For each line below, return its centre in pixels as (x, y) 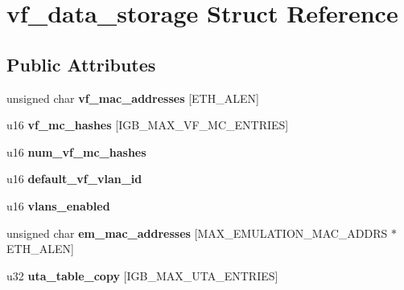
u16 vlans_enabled (58, 205)
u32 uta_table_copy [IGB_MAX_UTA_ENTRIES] (142, 275)
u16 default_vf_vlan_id (74, 179)
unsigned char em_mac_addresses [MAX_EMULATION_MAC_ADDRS (197, 233)
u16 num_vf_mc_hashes (76, 151)
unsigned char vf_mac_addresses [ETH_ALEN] (133, 98)
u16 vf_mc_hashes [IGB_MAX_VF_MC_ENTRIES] (148, 125)
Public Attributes (81, 64)
